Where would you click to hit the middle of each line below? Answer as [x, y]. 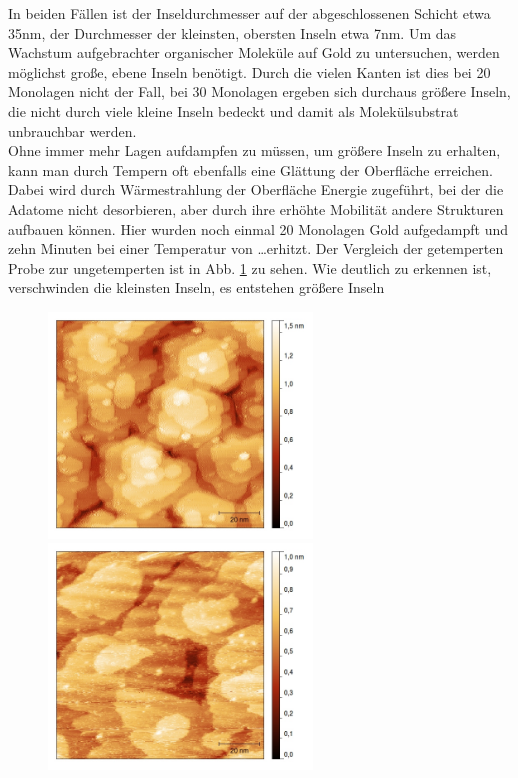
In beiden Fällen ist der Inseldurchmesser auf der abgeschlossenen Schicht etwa [249, 13]
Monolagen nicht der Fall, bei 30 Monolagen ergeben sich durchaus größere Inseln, [259, 91]
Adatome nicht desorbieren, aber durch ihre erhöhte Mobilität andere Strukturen [256, 208]
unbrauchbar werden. [72, 130]
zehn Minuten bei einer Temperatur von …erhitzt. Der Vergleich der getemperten [256, 248]
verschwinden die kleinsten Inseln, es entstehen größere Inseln [196, 287]
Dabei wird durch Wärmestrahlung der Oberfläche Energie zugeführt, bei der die [256, 189]
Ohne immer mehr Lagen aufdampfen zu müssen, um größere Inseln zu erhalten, [254, 150]
